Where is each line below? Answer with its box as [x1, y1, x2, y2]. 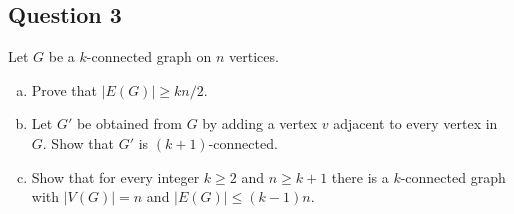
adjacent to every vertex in [333, 113, 498, 134]
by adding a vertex [202, 113, 318, 134]
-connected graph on [86, 46, 212, 67]
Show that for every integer [31, 166, 200, 187]
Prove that [31, 79, 97, 100]
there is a [331, 166, 389, 187]
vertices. [229, 46, 279, 67]
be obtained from [76, 113, 182, 134]
